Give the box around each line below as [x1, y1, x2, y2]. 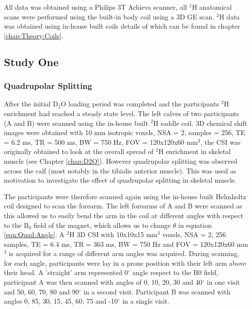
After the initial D [4, 99, 58, 109]
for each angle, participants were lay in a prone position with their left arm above [4, 257, 246, 268]
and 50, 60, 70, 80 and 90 [4, 286, 79, 296]
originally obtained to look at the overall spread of [4, 146, 154, 156]
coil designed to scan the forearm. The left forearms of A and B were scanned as [4, 201, 242, 211]
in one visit [206, 277, 240, 287]
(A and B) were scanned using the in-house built [4, 118, 148, 128]
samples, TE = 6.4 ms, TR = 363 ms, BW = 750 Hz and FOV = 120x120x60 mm [4, 239, 248, 249]
